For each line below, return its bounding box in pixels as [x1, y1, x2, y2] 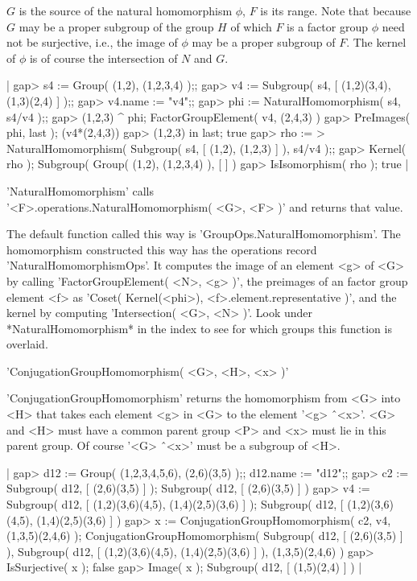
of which [230, 18, 272, 35]
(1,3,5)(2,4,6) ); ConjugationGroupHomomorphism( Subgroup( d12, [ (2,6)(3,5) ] [6, 527, 403, 544]
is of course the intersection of [29, 49, 178, 66]
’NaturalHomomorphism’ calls [6, 182, 155, 199]
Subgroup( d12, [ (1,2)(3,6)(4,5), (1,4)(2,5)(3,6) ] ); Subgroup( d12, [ [6, 496, 344, 513]
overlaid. [6, 336, 48, 352]
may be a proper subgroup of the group [19, 18, 214, 35]
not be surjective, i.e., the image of [6, 34, 178, 51]
